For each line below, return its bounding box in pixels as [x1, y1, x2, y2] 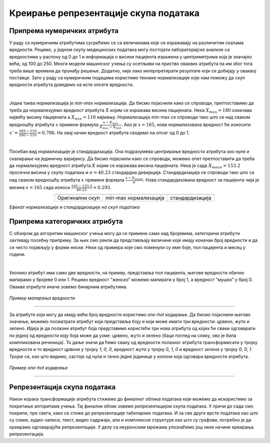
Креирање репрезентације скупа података [9, 7, 200, 18]
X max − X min [99, 124, 122, 130]
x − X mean [125, 175, 143, 181]
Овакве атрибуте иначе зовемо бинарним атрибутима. [9, 283, 127, 289]
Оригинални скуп [57, 194, 100, 201]
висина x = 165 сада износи [9, 184, 70, 190]
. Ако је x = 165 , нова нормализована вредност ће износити [121, 121, 251, 127]
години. [9, 251, 26, 257]
